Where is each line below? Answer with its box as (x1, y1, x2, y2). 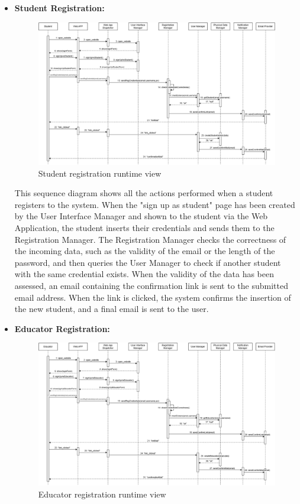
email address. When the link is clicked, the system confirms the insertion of (14, 291, 291, 303)
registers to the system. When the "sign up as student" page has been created (14, 198, 295, 210)
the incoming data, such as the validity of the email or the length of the (14, 245, 275, 257)
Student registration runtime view (38, 167, 162, 179)
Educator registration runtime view (38, 487, 166, 500)
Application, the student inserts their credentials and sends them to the (14, 222, 275, 234)
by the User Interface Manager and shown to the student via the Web (14, 210, 268, 222)
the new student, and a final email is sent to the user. (14, 303, 209, 315)
